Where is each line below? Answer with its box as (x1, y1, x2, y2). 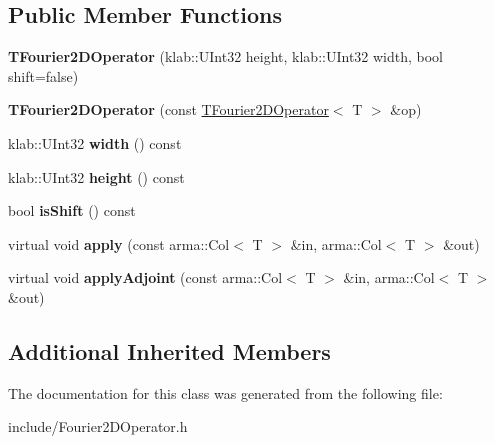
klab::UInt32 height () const (8, 166, 185, 187)
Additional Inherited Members (8, 335, 331, 366)
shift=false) (8, 65, 79, 86)
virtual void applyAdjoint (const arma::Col (8, 267, 283, 288)
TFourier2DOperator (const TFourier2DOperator (8, 99, 329, 120)
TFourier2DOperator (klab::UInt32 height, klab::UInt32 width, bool (8, 46, 444, 67)
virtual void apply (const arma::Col (8, 233, 230, 254)
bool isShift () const (8, 200, 136, 221)
